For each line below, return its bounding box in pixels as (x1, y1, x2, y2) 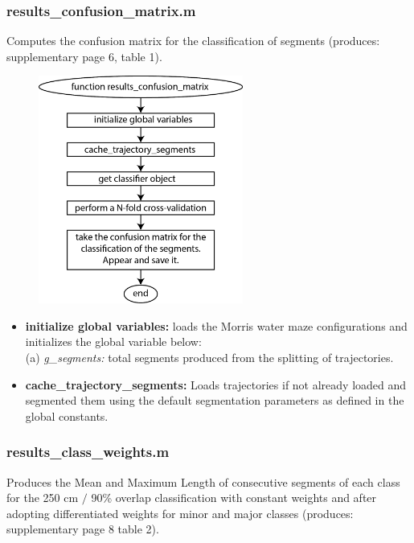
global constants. (25, 407, 109, 424)
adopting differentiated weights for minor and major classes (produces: (6, 504, 354, 521)
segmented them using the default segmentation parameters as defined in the (25, 392, 404, 409)
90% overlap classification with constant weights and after (91, 489, 377, 506)
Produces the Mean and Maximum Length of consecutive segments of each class (6, 473, 400, 490)
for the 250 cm (6, 489, 79, 506)
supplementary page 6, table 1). (6, 47, 162, 64)
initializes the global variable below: (25, 333, 202, 350)
